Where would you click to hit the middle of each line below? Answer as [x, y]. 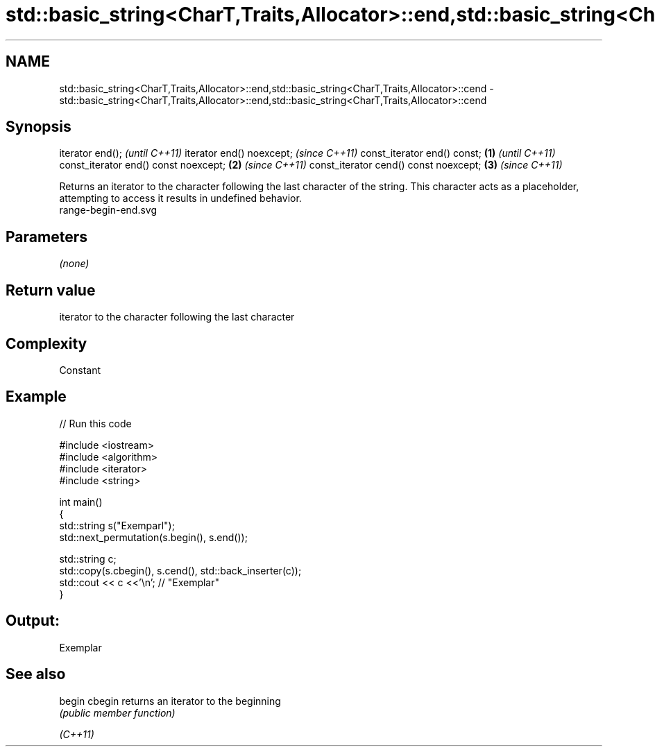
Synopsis [39, 127]
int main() [81, 502]
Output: [33, 621]
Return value [51, 290]
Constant [80, 370]
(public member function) [117, 712]
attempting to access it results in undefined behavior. [180, 198]
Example [36, 397]
